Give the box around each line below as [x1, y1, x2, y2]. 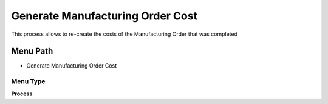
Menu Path [11, 46, 53, 57]
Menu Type [11, 77, 46, 86]
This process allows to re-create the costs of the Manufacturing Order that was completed [11, 30, 238, 38]
